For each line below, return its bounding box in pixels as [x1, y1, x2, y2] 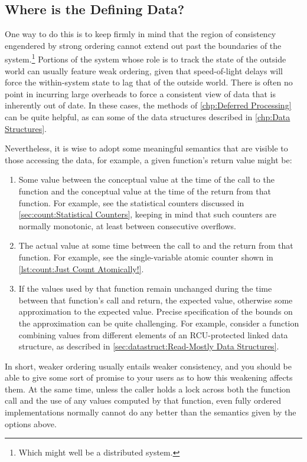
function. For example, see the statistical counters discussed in [18, 196, 244, 209]
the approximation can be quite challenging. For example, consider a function [18, 316, 299, 329]
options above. [5, 417, 57, 430]
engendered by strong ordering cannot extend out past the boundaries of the [5, 39, 282, 51]
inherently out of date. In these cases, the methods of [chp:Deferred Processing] [5, 99, 292, 111]
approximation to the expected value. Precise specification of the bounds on [18, 305, 293, 318]
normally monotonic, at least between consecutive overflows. [18, 219, 236, 232]
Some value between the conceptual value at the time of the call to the [18, 173, 275, 186]
